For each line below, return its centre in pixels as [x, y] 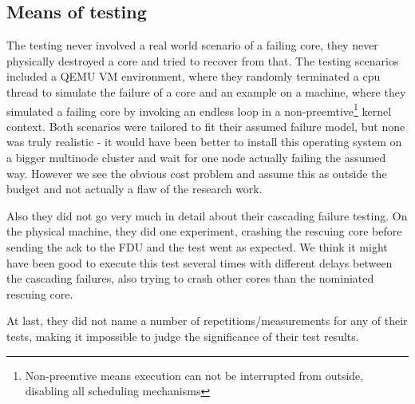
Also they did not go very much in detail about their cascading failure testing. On [207, 215]
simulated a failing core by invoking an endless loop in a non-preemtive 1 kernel [199, 109]
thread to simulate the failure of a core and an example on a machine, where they [206, 91]
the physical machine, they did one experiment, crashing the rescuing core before [204, 231]
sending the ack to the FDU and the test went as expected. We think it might [197, 246]
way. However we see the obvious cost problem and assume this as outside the [197, 173]
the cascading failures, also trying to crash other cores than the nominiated [190, 278]
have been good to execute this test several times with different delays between [200, 262]
